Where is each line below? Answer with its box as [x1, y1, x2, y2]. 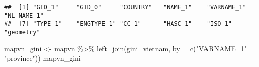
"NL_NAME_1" [4, 12, 44, 19]
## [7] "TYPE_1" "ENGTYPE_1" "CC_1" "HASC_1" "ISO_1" [4, 20, 232, 28]
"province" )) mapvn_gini [4, 53, 81, 63]
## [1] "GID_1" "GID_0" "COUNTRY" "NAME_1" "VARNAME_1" [4, 4, 246, 11]
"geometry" [4, 28, 40, 36]
